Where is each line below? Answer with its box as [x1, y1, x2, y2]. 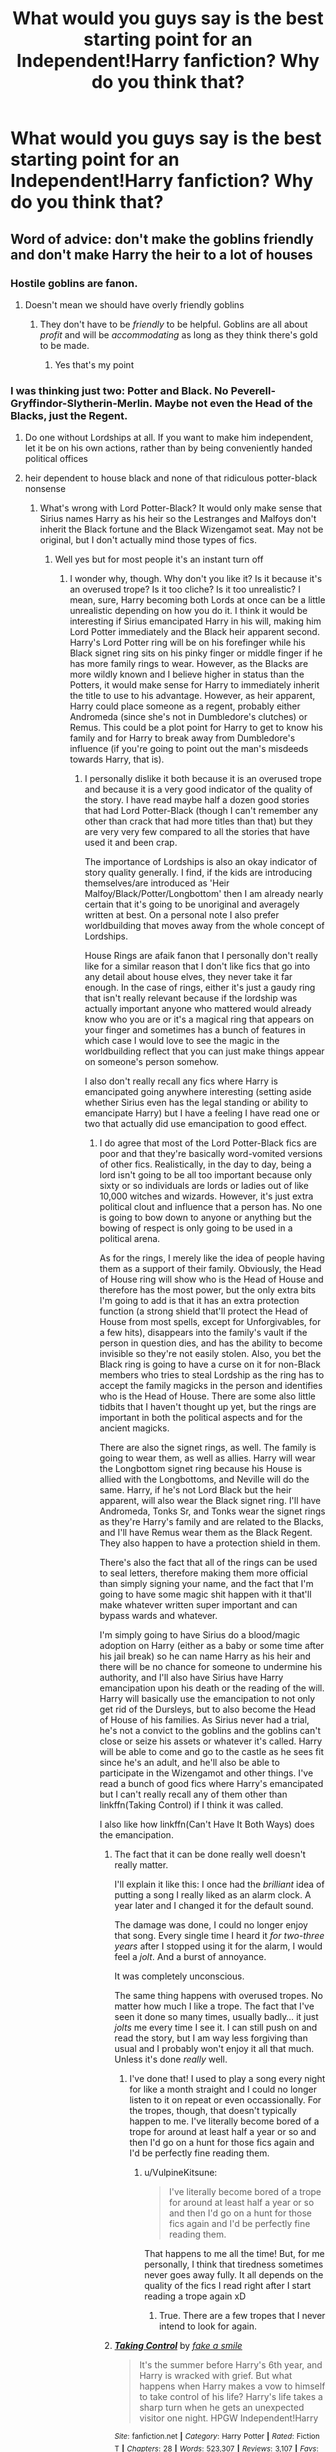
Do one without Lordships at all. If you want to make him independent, [24, 432, 314, 444]
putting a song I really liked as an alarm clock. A [114, 1889, 312, 1901]
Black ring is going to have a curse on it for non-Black [99, 1358, 321, 1371]
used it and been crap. [84, 837, 178, 849]
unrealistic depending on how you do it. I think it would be [69, 605, 308, 617]
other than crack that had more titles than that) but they [84, 815, 313, 827]
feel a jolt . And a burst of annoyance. [114, 1951, 267, 1963]
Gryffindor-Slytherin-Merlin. [10, 396, 153, 410]
